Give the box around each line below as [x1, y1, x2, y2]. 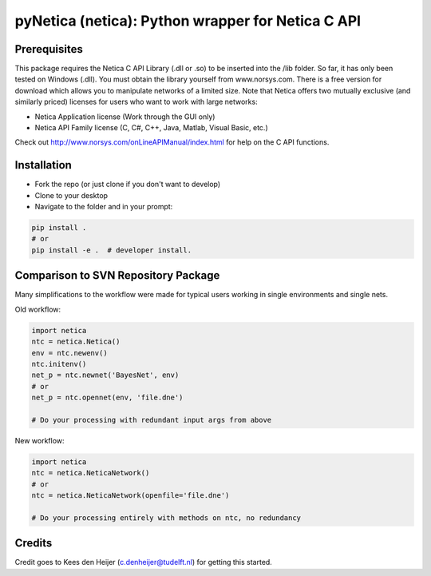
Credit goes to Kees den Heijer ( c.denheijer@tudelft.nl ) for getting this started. [14, 558, 273, 567]
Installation [14, 158, 72, 172]
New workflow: [14, 435, 65, 445]
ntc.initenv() [31, 360, 87, 368]
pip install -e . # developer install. [31, 245, 192, 255]
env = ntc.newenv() [31, 348, 108, 357]
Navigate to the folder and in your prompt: [34, 202, 173, 212]
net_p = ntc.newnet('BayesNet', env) [31, 371, 180, 379]
